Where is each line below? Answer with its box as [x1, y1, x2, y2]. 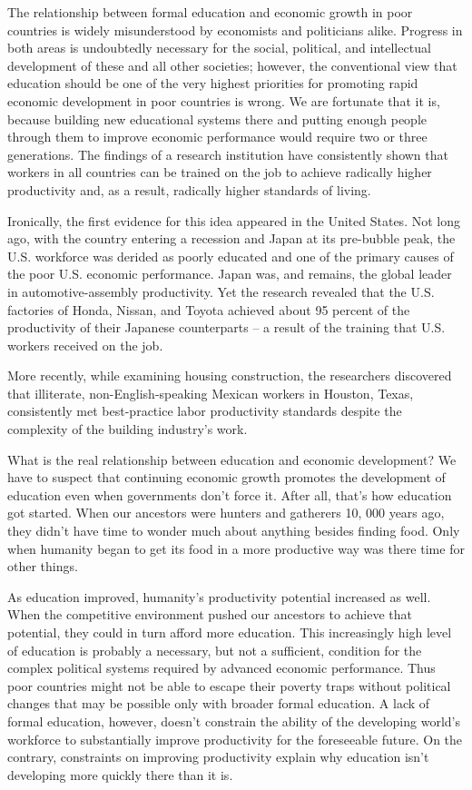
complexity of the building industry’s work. [7, 420, 248, 439]
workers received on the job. [7, 335, 163, 354]
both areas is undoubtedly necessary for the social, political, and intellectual [7, 38, 431, 57]
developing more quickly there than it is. [7, 765, 233, 784]
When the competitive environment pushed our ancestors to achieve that [7, 605, 412, 624]
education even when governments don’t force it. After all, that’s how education [7, 485, 452, 504]
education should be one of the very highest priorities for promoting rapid [7, 74, 418, 93]
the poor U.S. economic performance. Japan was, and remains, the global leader [7, 264, 452, 283]
